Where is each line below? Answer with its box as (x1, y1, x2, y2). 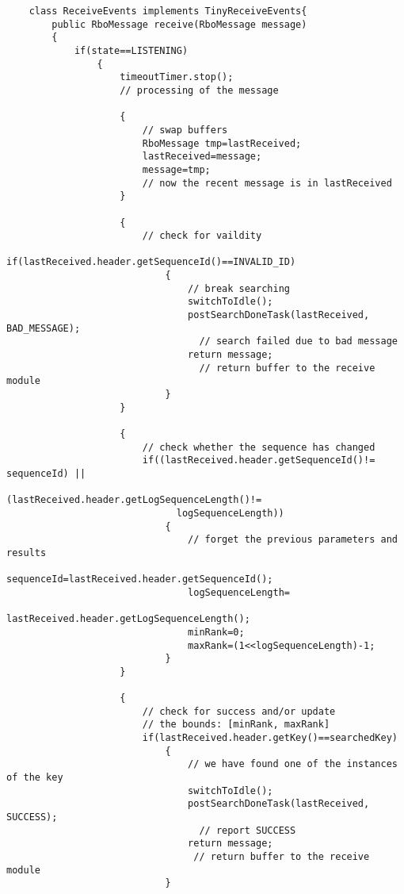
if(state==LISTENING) (74, 44, 189, 56)
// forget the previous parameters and (188, 534, 398, 546)
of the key (6, 772, 63, 784)
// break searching (188, 282, 290, 294)
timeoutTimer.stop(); (120, 71, 234, 83)
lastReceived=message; (142, 151, 262, 163)
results (6, 547, 47, 558)
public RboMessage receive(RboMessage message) (51, 18, 307, 30)
